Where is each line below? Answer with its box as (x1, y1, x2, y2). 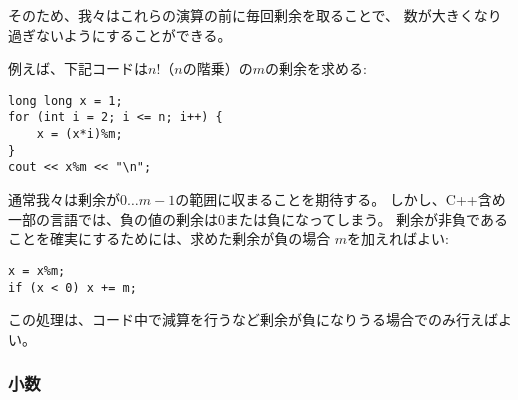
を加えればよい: (347, 228, 450, 249)
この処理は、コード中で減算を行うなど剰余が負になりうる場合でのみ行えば (8, 309, 498, 330)
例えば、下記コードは (8, 58, 148, 79)
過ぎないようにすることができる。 (8, 24, 232, 45)
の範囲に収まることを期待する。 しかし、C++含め (175, 189, 506, 210)
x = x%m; (8, 263, 66, 278)
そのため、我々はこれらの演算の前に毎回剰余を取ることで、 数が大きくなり (8, 5, 502, 25)
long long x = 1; (8, 93, 123, 108)
